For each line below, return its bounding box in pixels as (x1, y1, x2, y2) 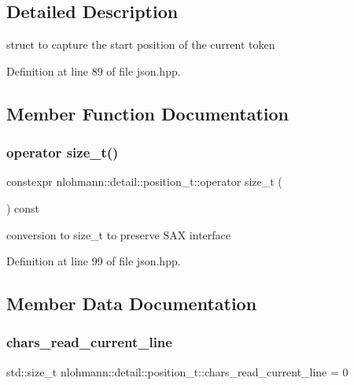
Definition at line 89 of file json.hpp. (6, 62, 181, 79)
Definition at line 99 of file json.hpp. (6, 253, 181, 269)
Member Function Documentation (6, 101, 289, 125)
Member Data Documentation (6, 291, 257, 316)
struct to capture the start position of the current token (6, 36, 275, 53)
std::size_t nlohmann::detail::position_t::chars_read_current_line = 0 (6, 363, 348, 379)
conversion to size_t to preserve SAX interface (6, 226, 231, 242)
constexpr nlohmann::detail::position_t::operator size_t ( (6, 173, 282, 190)
